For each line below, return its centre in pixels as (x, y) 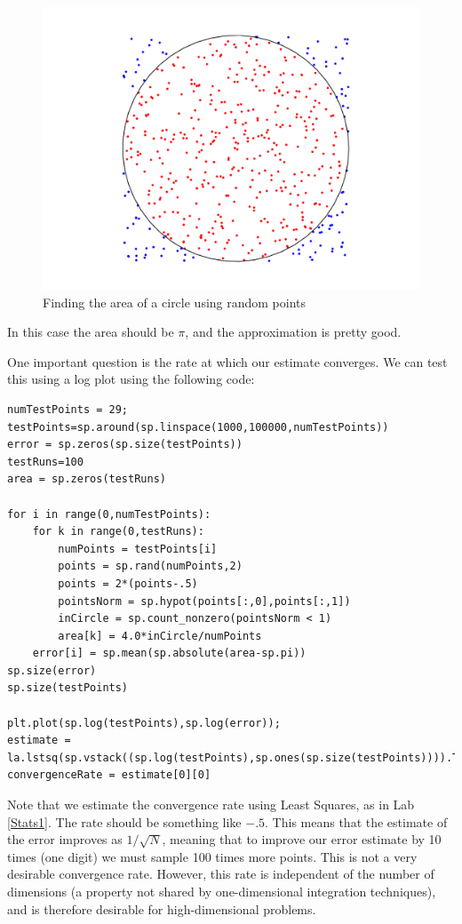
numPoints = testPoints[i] (138, 549)
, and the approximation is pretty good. (293, 332)
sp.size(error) (52, 670)
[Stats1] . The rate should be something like (124, 821)
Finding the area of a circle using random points (175, 302)
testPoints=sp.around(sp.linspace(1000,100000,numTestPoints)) (198, 427)
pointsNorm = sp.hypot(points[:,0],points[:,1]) (204, 601)
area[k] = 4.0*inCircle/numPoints (160, 636)
